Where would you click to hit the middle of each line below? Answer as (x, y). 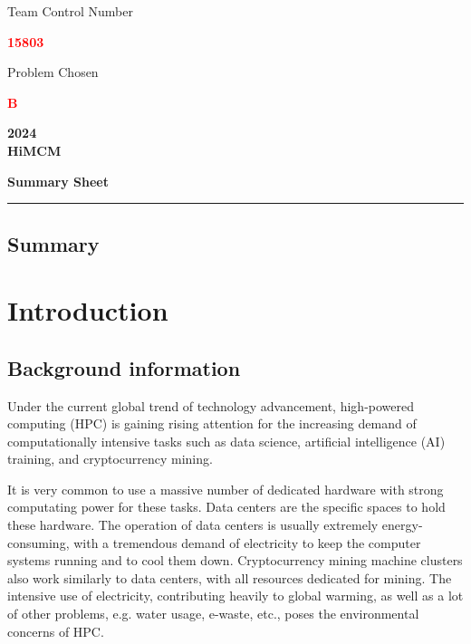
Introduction (88, 310)
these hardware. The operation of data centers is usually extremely (193, 525)
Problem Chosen (53, 72)
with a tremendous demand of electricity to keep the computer (247, 542)
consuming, (38, 542)
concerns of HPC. (56, 631)
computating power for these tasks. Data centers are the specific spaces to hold (226, 507)
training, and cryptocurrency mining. (110, 459)
